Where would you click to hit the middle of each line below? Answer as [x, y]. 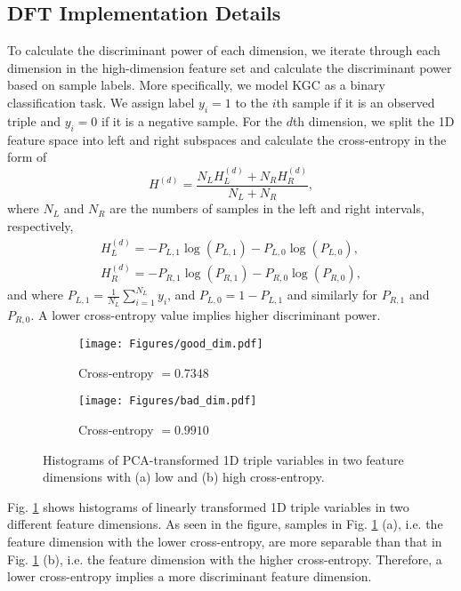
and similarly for [332, 295]
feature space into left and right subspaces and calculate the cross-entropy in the [227, 139]
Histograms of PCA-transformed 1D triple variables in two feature [223, 459]
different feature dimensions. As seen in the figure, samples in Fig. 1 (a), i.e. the [225, 524]
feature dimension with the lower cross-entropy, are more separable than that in [225, 541]
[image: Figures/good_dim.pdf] [171, 344]
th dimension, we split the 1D [373, 120]
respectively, [40, 226]
